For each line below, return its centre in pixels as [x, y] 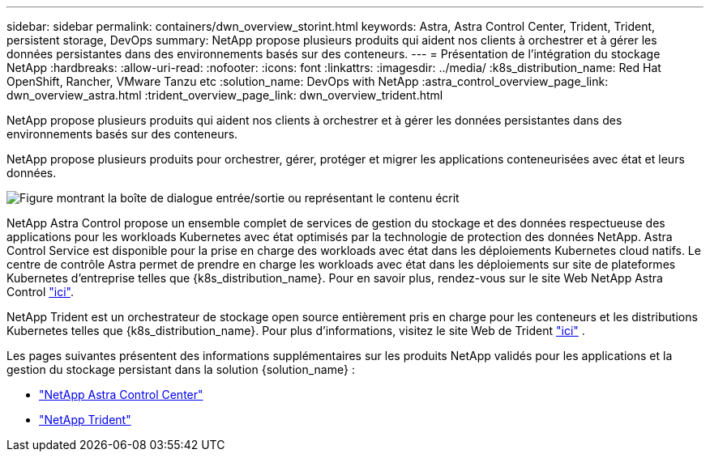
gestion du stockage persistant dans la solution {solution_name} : [181, 369]
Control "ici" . [40, 292]
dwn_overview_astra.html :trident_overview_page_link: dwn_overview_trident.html [225, 95]
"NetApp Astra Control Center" [121, 394]
